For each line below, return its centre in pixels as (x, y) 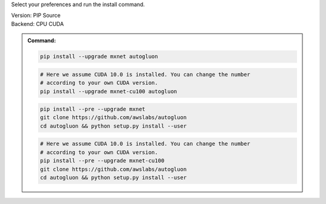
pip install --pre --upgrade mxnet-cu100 (102, 161)
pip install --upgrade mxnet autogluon (99, 57)
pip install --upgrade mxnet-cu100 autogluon (109, 91)
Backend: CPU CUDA (37, 23)
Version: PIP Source (36, 16)
